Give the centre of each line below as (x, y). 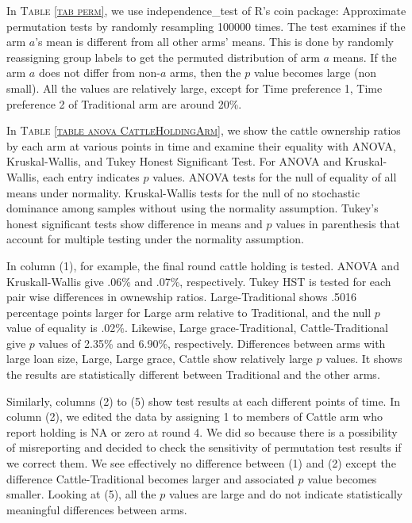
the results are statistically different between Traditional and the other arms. (193, 374)
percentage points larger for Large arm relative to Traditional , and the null (189, 312)
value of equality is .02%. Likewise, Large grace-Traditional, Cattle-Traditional (197, 328)
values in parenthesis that (338, 223)
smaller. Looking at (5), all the (81, 494)
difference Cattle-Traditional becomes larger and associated (150, 478)
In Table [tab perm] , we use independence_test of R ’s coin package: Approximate (206, 10)
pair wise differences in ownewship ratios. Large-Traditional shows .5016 (182, 297)
